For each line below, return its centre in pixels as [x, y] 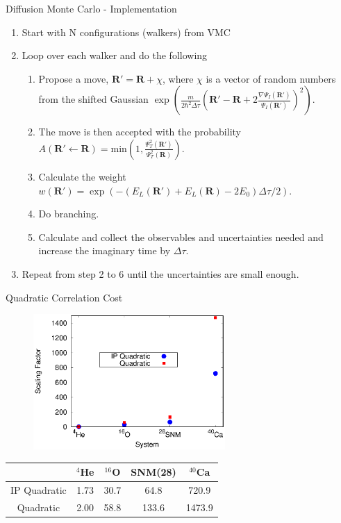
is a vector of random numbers [271, 78]
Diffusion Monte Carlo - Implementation [91, 8]
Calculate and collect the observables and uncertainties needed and [181, 236]
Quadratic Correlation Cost [64, 297]
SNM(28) [153, 472]
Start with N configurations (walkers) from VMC [126, 32]
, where [178, 78]
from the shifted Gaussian [93, 99]
